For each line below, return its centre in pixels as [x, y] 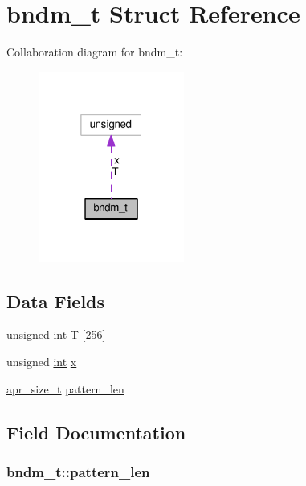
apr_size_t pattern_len [65, 388]
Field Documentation [96, 432]
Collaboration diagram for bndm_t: [95, 52]
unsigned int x [42, 361]
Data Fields [56, 301]
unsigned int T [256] [56, 334]
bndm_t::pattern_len [78, 471]
